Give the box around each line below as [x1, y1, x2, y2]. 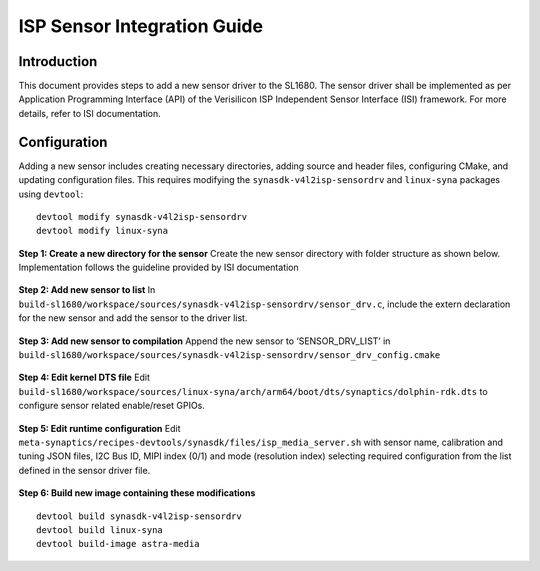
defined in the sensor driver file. [18, 464, 151, 476]
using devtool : [18, 188, 84, 200]
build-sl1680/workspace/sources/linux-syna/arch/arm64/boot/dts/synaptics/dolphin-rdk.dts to [18, 385, 489, 397]
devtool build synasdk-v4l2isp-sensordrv [36, 510, 242, 522]
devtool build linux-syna [36, 524, 164, 535]
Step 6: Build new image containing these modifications [18, 487, 256, 499]
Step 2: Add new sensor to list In [18, 284, 156, 296]
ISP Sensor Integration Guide [18, 15, 264, 37]
